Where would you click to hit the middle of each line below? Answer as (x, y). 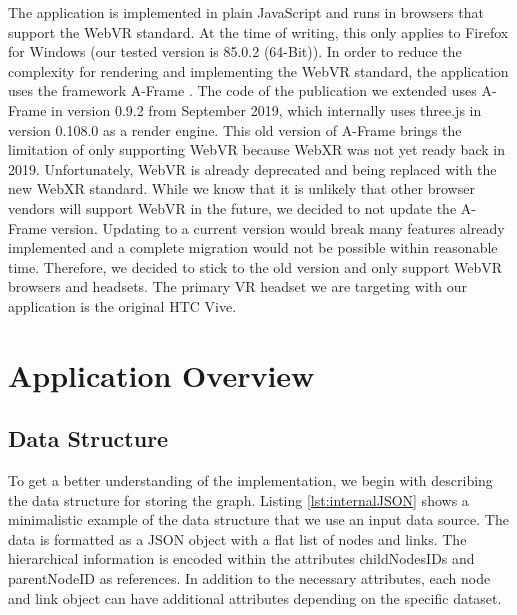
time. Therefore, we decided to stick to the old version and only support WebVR (255, 266)
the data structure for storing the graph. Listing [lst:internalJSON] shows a (238, 499)
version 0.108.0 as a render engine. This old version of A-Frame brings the (235, 129)
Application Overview (161, 374)
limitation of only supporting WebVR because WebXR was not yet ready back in (256, 149)
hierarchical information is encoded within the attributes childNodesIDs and (241, 558)
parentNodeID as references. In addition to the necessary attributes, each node (249, 578)
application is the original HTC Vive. (122, 305)
